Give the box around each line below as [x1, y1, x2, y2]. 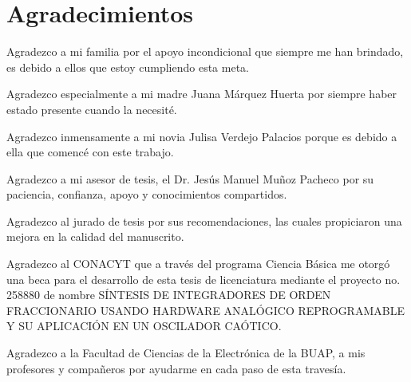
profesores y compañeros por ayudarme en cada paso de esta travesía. [6, 360, 346, 376]
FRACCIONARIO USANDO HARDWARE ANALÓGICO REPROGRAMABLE [6, 301, 405, 318]
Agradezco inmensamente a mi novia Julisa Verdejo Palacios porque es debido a [6, 128, 397, 144]
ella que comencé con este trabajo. [6, 144, 174, 160]
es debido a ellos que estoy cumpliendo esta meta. [6, 58, 249, 75]
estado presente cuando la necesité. [6, 100, 177, 117]
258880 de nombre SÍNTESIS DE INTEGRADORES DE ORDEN [6, 286, 331, 303]
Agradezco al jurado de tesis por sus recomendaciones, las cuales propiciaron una [6, 212, 402, 229]
